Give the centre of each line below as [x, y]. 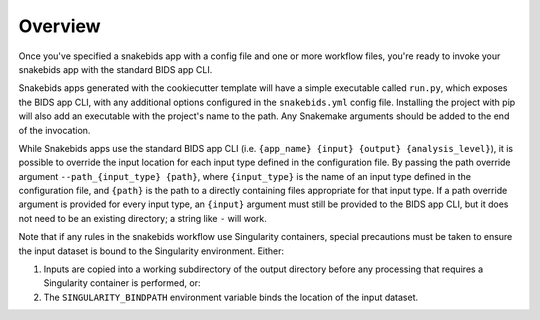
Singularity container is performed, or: [122, 283]
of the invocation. [54, 130]
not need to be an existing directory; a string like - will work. [142, 218]
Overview [59, 26]
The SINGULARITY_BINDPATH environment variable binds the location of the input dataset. [231, 297]
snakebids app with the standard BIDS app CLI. [115, 69]
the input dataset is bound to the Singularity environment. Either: [151, 251]
